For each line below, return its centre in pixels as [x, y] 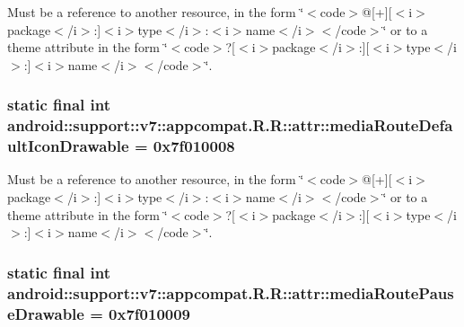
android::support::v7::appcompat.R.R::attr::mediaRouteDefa [230, 125]
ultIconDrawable [68, 146]
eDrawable [46, 313]
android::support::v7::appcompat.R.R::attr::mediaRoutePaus [231, 292]
